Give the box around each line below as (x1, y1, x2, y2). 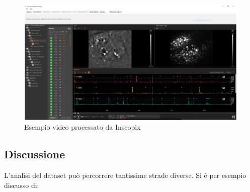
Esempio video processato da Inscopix (24, 122, 141, 132)
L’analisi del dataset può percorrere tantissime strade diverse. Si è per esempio (4, 169, 246, 180)
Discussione (4, 146, 65, 162)
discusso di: (4, 179, 39, 190)
